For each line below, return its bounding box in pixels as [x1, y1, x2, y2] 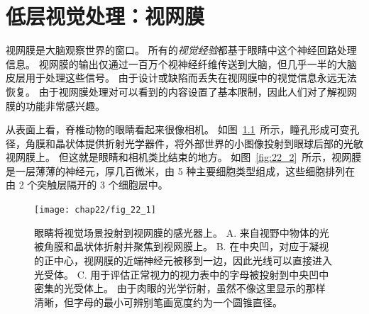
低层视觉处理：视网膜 [6, 1, 205, 30]
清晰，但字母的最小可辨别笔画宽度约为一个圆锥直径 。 [34, 294, 282, 309]
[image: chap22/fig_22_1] [34, 205, 156, 215]
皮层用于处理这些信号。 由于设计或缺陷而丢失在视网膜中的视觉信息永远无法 [6, 70, 357, 85]
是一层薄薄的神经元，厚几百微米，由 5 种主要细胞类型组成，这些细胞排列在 [6, 163, 356, 178]
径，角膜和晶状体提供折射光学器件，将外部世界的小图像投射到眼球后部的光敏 [6, 135, 363, 150]
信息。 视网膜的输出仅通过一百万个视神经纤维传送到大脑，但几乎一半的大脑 [6, 56, 357, 71]
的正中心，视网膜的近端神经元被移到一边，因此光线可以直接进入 [34, 252, 332, 267]
